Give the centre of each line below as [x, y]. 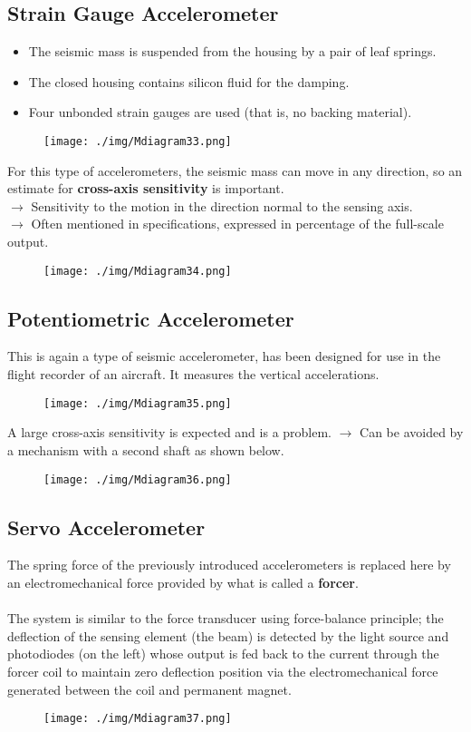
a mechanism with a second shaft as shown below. [146, 449]
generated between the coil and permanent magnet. [149, 689]
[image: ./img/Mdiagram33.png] [138, 141]
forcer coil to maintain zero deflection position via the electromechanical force [223, 671]
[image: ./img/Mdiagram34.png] [138, 271]
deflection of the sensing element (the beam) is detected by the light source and [228, 635]
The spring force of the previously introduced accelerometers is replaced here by [229, 565]
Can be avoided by [412, 432]
